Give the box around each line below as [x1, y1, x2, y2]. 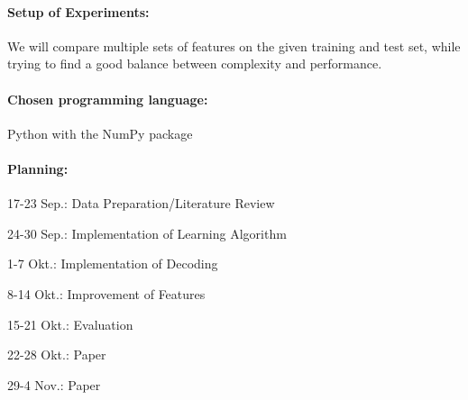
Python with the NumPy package [7, 123, 193, 142]
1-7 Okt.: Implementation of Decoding [7, 254, 218, 273]
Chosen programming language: [7, 89, 208, 108]
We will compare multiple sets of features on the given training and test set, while [7, 36, 461, 55]
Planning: [7, 159, 69, 177]
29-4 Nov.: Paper [7, 375, 101, 394]
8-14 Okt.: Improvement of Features [7, 284, 206, 303]
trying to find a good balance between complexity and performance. [7, 54, 382, 73]
